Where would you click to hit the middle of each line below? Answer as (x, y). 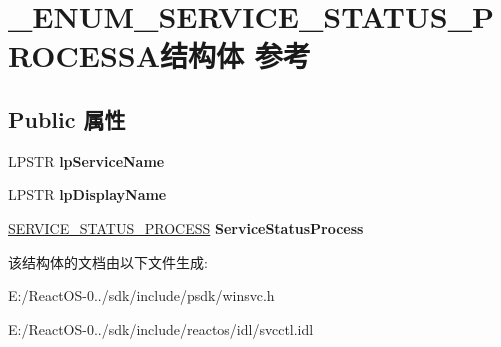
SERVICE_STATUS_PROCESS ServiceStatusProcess (186, 227)
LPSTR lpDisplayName (87, 194)
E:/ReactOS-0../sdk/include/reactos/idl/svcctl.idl (161, 328)
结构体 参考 (235, 55)
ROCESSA (84, 55)
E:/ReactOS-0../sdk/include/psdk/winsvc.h (141, 295)
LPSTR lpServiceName (86, 160)
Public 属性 (67, 118)
